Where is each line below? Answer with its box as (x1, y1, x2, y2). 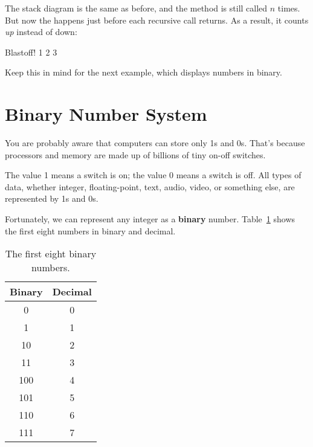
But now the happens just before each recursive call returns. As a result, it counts (5, 13, 309, 26)
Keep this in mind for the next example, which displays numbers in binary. (5, 66, 282, 79)
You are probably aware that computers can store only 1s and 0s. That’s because (5, 137, 305, 149)
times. (277, 2, 300, 14)
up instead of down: (5, 25, 77, 38)
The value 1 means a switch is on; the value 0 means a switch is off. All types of (5, 169, 302, 181)
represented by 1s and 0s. (5, 192, 98, 205)
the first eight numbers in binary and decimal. (5, 224, 176, 237)
